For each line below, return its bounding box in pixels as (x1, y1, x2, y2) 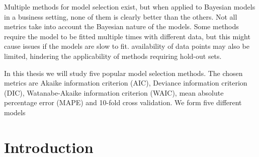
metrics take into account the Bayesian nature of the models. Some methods (4, 21, 239, 32)
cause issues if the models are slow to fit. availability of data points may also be (4, 41, 249, 51)
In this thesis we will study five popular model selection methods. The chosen (4, 67, 243, 78)
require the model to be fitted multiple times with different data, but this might (4, 31, 250, 41)
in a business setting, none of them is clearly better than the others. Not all (4, 11, 237, 22)
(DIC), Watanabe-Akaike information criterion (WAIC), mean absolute (4, 87, 224, 98)
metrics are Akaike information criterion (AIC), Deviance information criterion (4, 77, 247, 88)
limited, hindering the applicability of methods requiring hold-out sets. (4, 50, 222, 61)
